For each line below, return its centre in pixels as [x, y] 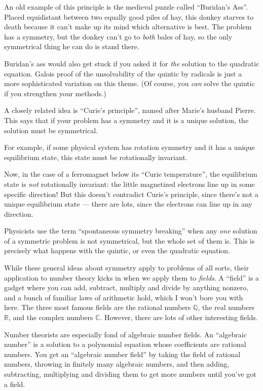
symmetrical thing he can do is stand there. [72, 46]
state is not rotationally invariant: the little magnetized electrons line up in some [129, 184]
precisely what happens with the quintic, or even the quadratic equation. [117, 250]
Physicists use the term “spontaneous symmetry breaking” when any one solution [131, 231]
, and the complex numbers [51, 317]
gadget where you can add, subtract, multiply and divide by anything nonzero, [126, 287]
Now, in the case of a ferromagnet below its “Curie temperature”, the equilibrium [131, 174]
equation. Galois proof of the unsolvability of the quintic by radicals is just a [123, 73]
